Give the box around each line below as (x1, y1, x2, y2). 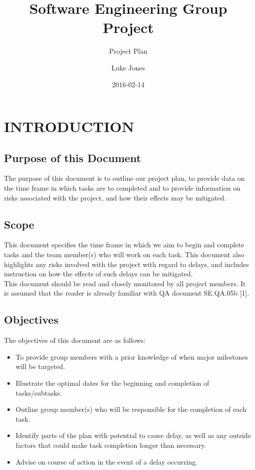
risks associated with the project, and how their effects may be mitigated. (4, 192, 226, 202)
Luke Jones (111, 62, 146, 72)
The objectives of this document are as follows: (4, 335, 146, 345)
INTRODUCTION (4, 116, 135, 136)
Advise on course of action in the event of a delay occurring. (15, 456, 198, 467)
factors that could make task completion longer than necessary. (15, 439, 206, 450)
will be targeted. (15, 361, 65, 371)
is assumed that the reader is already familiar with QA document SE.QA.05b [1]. (4, 288, 249, 298)
